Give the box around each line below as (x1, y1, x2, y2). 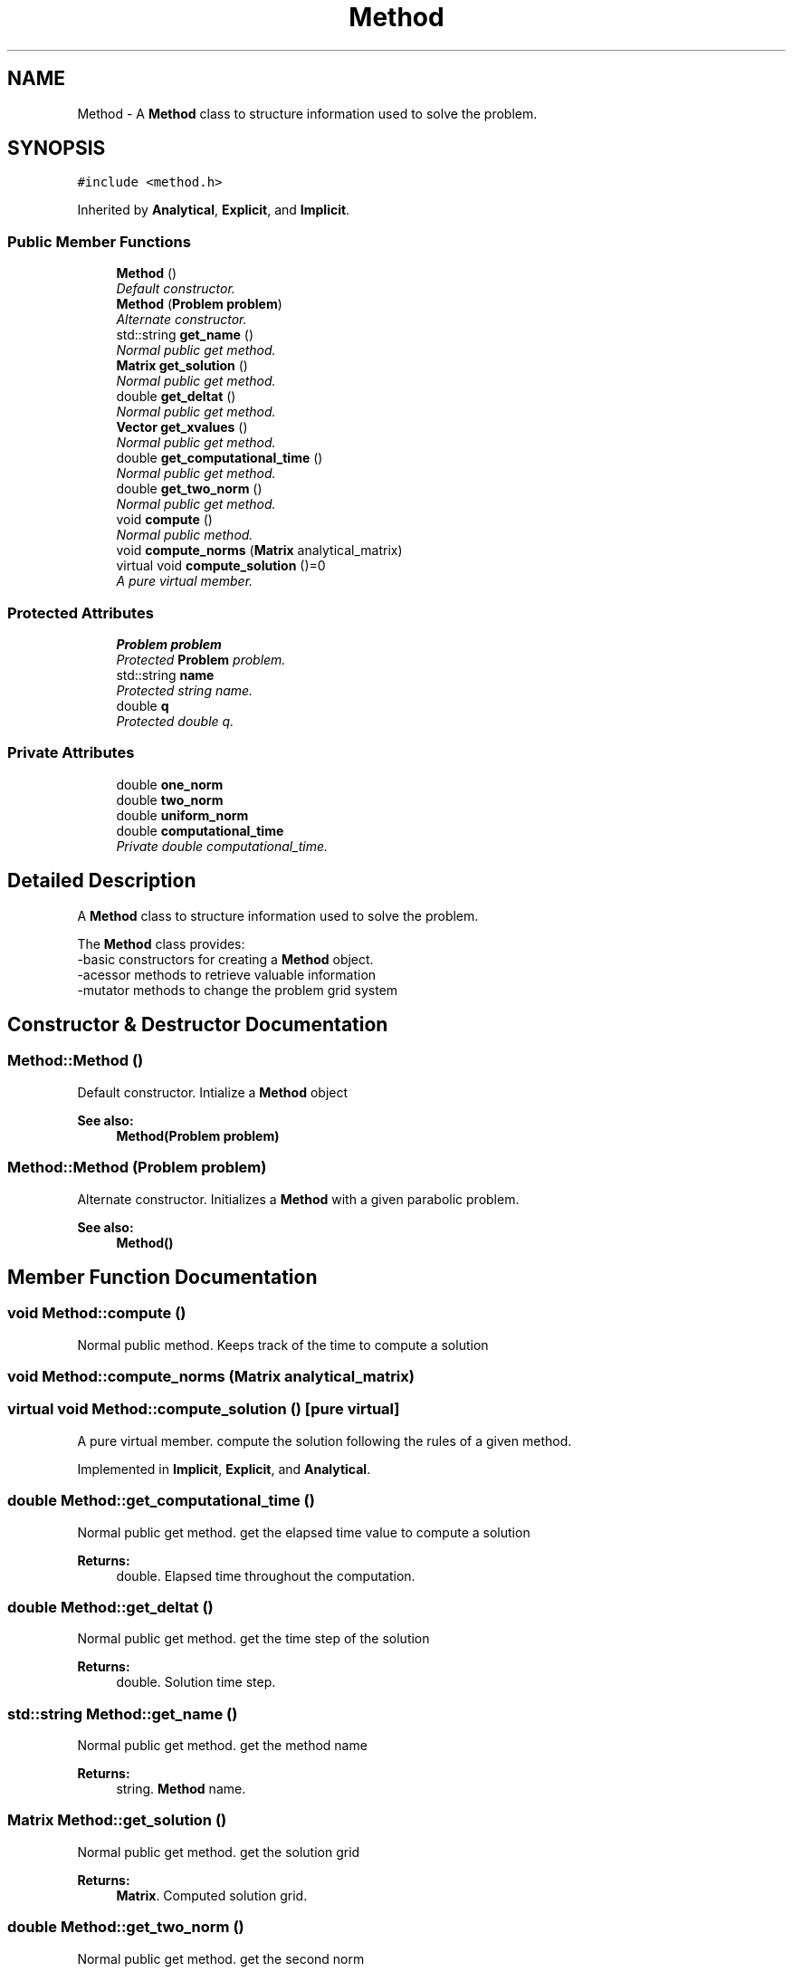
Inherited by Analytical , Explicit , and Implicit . (77, 202, 350, 218)
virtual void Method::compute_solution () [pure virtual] (7, 1400, 400, 1419)
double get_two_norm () (116, 481, 263, 497)
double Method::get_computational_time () (7, 1491, 315, 1510)
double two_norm (116, 791, 224, 808)
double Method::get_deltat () (7, 1597, 214, 1616)
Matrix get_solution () (116, 358, 248, 374)
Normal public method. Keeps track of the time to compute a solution (77, 1336, 489, 1353)
